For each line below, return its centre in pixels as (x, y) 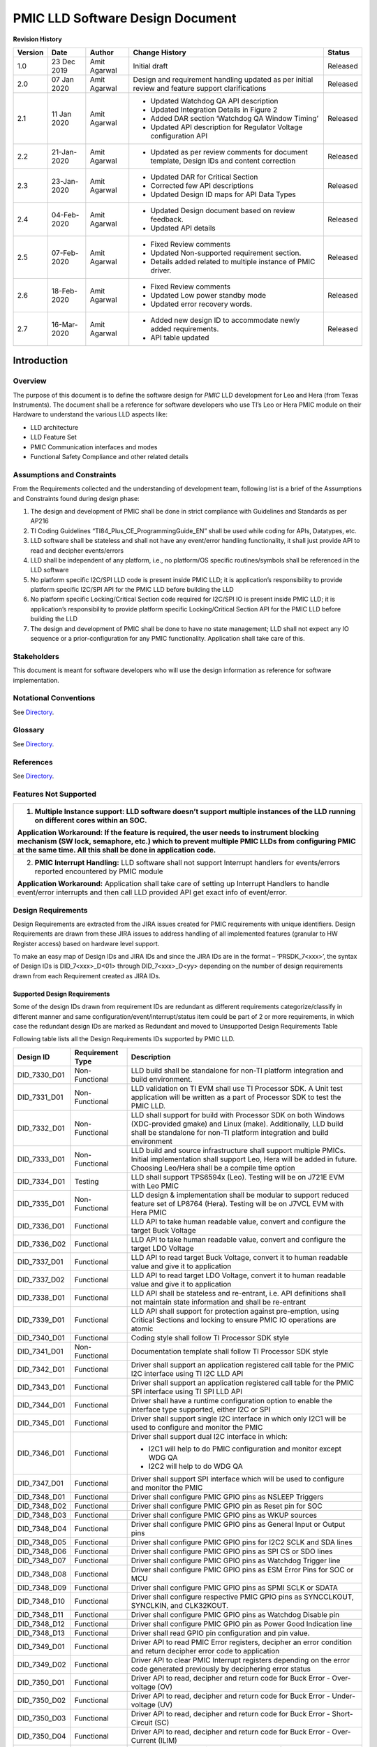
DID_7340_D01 (41, 1338)
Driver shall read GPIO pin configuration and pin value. (220, 1633)
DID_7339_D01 (41, 1319)
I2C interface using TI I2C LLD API (187, 1373)
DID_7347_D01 (40, 1483)
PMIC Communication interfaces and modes (94, 447)
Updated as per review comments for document (229, 152)
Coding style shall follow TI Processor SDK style (210, 1338)
